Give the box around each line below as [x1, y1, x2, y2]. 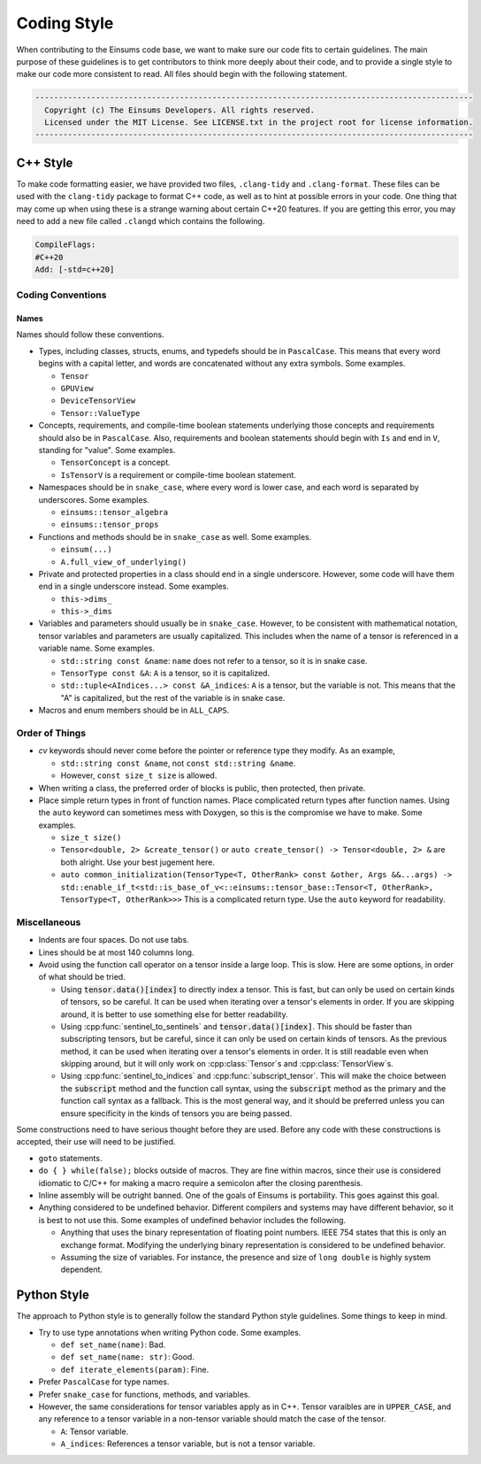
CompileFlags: [34, 240, 96, 250]
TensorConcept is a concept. [60, 457, 172, 468]
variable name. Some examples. [38, 643, 155, 654]
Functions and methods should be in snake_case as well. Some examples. [38, 531, 312, 542]
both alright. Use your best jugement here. [60, 857, 216, 867]
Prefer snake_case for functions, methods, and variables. [38, 1389, 251, 1399]
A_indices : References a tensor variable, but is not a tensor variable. [60, 1438, 316, 1449]
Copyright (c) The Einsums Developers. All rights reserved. [44, 104, 316, 115]
